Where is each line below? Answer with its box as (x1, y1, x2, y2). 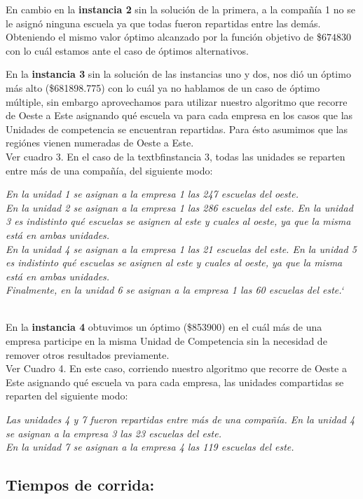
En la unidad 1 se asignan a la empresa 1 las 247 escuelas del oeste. (6, 186, 299, 201)
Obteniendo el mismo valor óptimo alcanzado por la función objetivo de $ (6, 29, 322, 44)
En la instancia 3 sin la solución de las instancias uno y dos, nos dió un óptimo (6, 67, 351, 81)
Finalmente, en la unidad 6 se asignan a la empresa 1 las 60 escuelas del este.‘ (6, 282, 344, 297)
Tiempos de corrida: (6, 474, 155, 495)
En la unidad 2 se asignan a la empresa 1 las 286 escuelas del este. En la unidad (6, 200, 353, 214)
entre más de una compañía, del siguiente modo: (6, 163, 213, 177)
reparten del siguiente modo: (6, 388, 128, 403)
